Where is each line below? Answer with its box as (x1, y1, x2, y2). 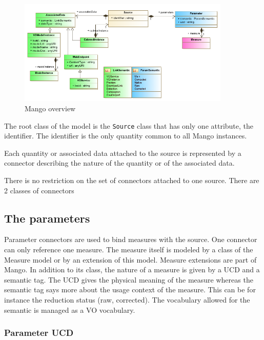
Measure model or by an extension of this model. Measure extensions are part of (4, 254, 257, 265)
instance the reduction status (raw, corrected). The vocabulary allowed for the (4, 294, 250, 305)
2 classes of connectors (4, 185, 74, 195)
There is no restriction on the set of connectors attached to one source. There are (4, 175, 259, 186)
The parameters (4, 210, 90, 226)
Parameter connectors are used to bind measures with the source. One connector (4, 234, 257, 245)
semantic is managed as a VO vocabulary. (4, 304, 135, 315)
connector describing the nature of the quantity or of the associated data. (4, 157, 235, 168)
